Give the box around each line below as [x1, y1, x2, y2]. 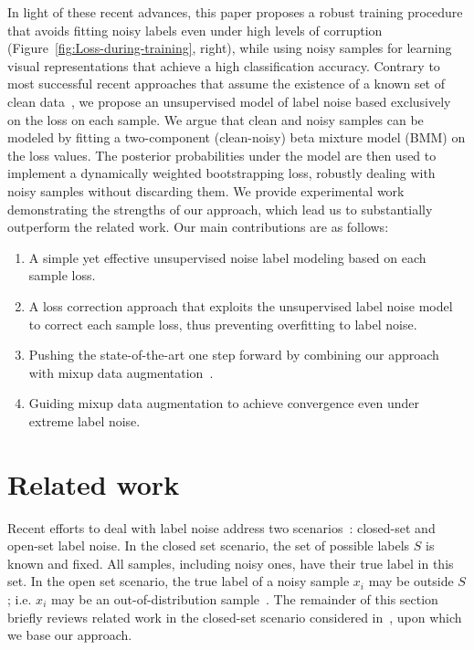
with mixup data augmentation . [28, 362, 214, 382]
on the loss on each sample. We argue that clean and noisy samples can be [7, 110, 424, 129]
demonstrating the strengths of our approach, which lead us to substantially [7, 199, 433, 218]
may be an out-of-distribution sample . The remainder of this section [50, 589, 438, 608]
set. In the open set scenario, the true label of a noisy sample [7, 571, 350, 591]
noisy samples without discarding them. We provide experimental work [7, 181, 405, 200]
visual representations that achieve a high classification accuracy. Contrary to [7, 56, 440, 75]
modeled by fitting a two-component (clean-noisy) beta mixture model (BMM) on [7, 128, 466, 147]
